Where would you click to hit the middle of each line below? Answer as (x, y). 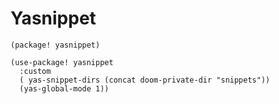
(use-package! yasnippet (62, 62)
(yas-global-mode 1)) (64, 88)
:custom (35, 71)
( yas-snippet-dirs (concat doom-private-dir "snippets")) (145, 80)
